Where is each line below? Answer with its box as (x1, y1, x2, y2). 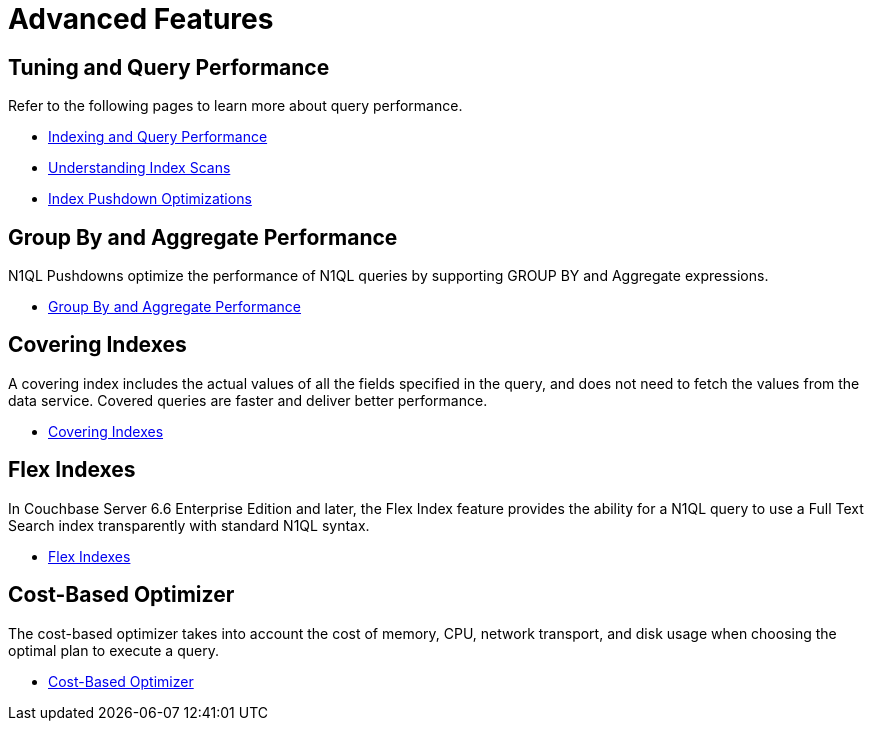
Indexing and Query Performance (48, 128, 268, 146)
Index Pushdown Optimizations (48, 190, 252, 208)
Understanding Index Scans (48, 159, 231, 177)
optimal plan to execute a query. (8, 641, 219, 659)
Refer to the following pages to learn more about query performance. (8, 97, 463, 115)
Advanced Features (8, 2, 274, 36)
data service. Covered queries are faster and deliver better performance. (8, 391, 488, 409)
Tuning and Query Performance (8, 54, 330, 80)
